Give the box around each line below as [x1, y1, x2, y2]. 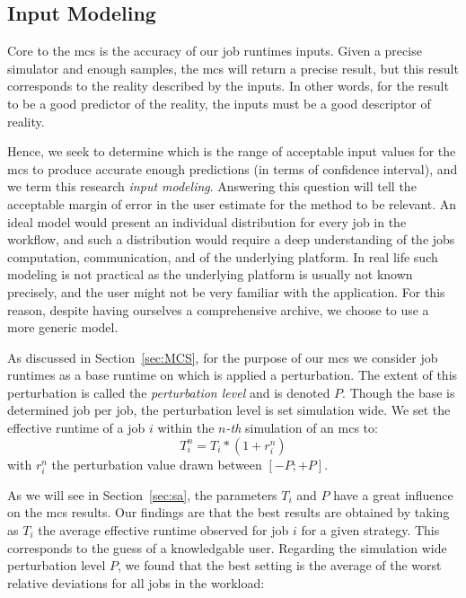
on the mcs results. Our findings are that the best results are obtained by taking [7, 503, 450, 522]
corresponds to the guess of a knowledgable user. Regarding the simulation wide [7, 538, 447, 557]
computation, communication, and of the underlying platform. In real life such [7, 247, 438, 266]
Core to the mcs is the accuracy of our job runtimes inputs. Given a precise [7, 41, 422, 60]
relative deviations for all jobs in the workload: [7, 573, 265, 592]
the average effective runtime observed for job [38, 521, 289, 540]
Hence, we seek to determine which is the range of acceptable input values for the [7, 142, 456, 161]
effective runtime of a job [7, 418, 145, 437]
